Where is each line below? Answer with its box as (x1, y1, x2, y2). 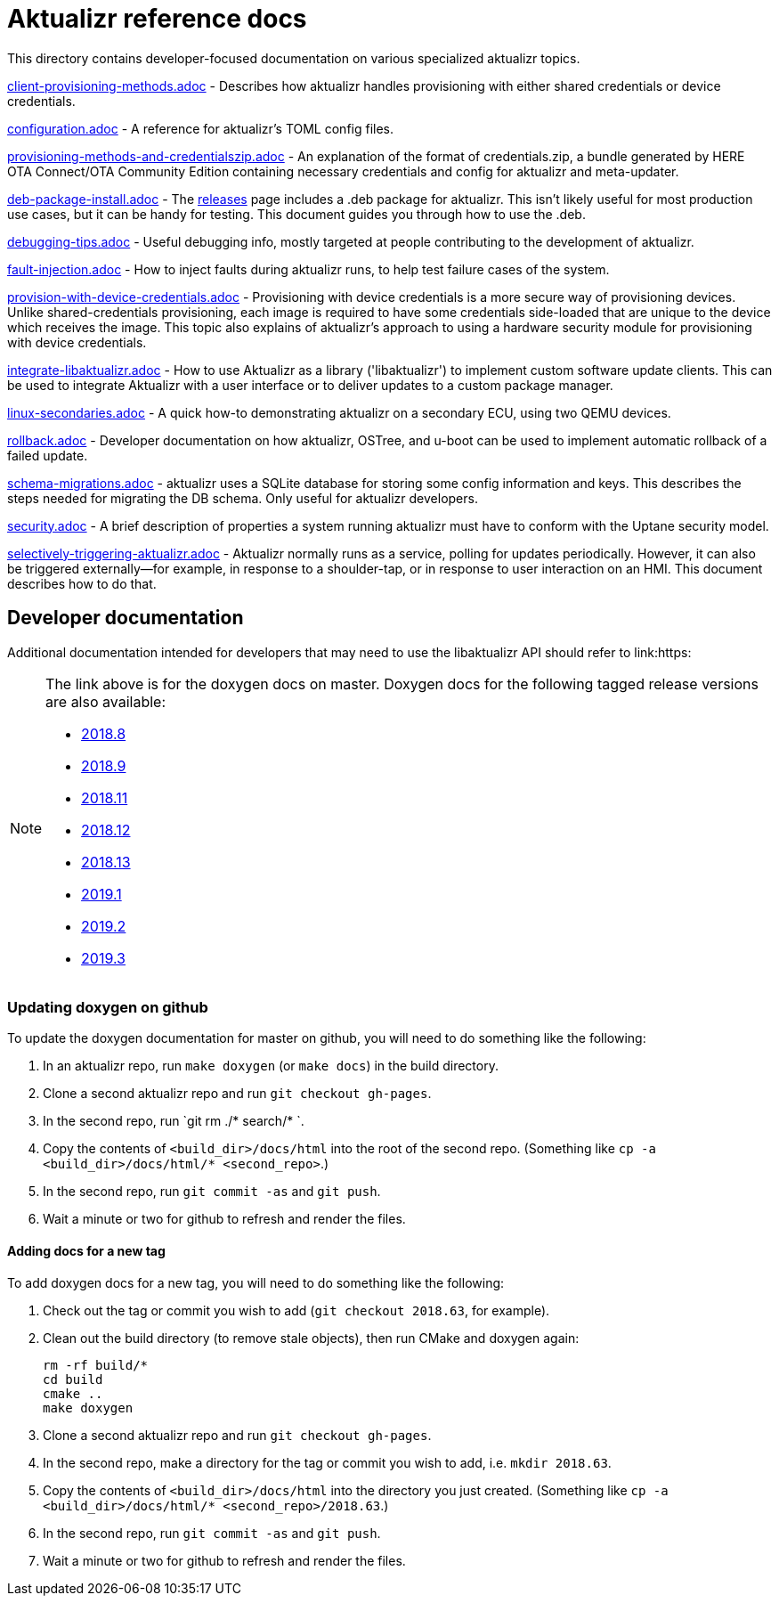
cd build (43, 1371, 103, 1387)
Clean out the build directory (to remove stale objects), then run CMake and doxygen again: (43, 1330, 580, 1346)
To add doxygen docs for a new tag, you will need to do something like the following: (7, 1274, 505, 1290)
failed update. (7, 447, 88, 463)
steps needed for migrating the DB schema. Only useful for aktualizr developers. (7, 490, 478, 506)
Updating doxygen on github (7, 997, 208, 1016)
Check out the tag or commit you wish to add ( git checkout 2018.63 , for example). (43, 1302, 550, 1318)
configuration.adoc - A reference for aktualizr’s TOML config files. (7, 120, 394, 136)
